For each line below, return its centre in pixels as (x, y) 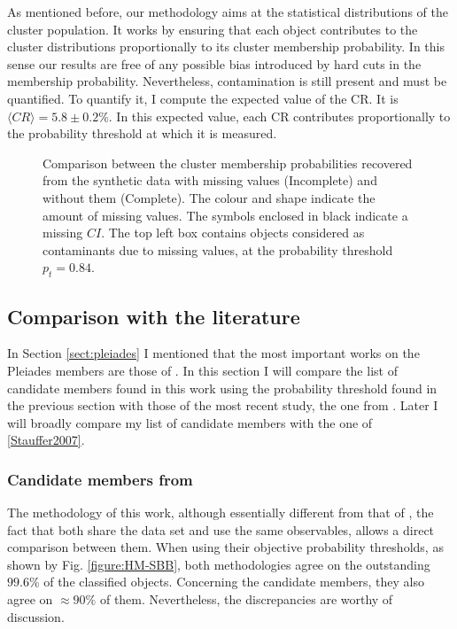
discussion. (36, 616)
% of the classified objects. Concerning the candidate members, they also (227, 582)
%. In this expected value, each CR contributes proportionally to (275, 116)
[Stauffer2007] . (46, 440)
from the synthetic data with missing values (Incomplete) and (210, 180)
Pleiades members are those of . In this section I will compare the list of (202, 370)
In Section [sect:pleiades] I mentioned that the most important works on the (213, 353)
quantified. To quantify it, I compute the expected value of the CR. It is (203, 98)
